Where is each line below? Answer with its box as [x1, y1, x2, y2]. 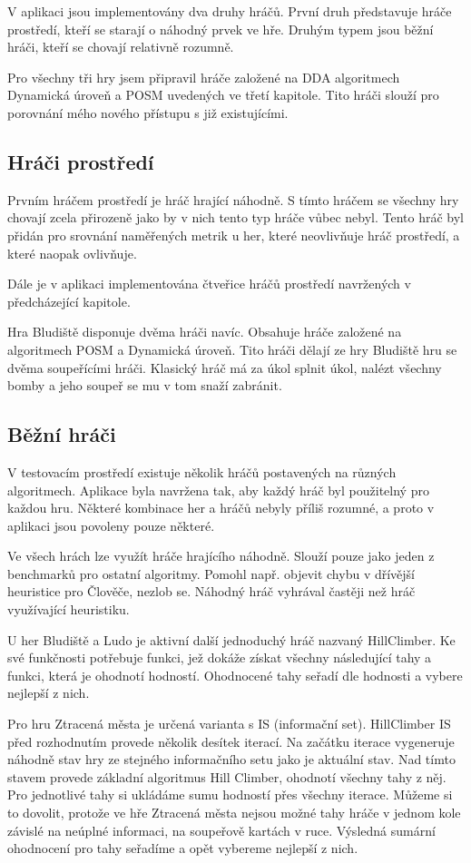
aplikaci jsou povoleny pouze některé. [7, 515, 215, 534]
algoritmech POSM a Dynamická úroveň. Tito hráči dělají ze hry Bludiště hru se [7, 339, 457, 358]
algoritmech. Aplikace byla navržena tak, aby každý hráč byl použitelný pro [7, 480, 429, 499]
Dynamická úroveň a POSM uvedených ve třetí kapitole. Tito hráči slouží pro [7, 85, 439, 104]
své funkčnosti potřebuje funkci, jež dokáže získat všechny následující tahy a [7, 648, 432, 667]
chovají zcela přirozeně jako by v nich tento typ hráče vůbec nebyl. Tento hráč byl [7, 208, 464, 227]
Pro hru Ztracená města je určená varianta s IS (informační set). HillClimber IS [7, 714, 451, 733]
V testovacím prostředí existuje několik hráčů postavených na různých [7, 462, 397, 481]
